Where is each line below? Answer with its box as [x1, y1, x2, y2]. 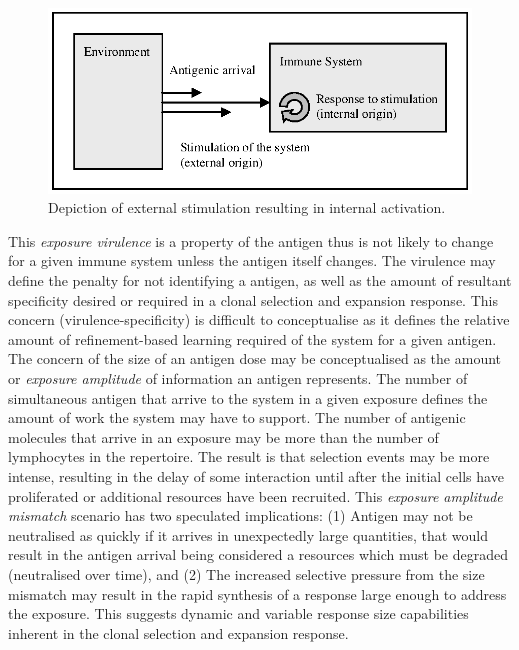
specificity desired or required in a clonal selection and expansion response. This [8, 289, 498, 310]
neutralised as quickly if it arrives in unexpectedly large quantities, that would [8, 524, 489, 545]
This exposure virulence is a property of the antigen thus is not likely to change [8, 230, 494, 251]
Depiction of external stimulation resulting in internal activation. [48, 197, 446, 218]
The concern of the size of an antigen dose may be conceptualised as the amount [8, 348, 502, 369]
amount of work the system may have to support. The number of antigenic [8, 407, 466, 428]
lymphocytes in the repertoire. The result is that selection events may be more [8, 446, 490, 467]
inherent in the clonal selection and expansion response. [8, 622, 349, 643]
